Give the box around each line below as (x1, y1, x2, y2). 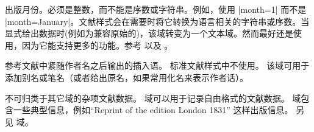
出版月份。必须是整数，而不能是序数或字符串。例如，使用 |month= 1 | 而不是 (5, 3, 307, 15)
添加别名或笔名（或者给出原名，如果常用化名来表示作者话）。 (5, 71, 248, 83)
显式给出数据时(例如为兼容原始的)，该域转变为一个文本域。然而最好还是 (5, 27, 293, 40)
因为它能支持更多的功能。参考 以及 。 (21, 38, 173, 51)
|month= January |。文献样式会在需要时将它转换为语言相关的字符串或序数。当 (5, 15, 310, 27)
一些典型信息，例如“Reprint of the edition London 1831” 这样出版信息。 (13, 103, 293, 116)
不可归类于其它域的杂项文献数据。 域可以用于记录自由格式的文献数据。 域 (5, 91, 301, 104)
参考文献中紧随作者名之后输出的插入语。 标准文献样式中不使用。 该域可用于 (5, 59, 310, 72)
